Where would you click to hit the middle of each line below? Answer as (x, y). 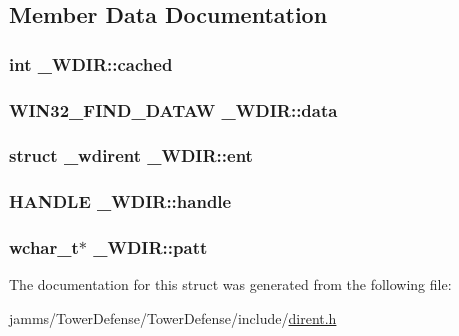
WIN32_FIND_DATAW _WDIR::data (173, 109)
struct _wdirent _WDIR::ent (131, 155)
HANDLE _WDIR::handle (120, 201)
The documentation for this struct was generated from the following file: (230, 284)
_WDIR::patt (150, 247)
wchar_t (44, 247)
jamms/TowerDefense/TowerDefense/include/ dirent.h (173, 317)
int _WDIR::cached (91, 63)
